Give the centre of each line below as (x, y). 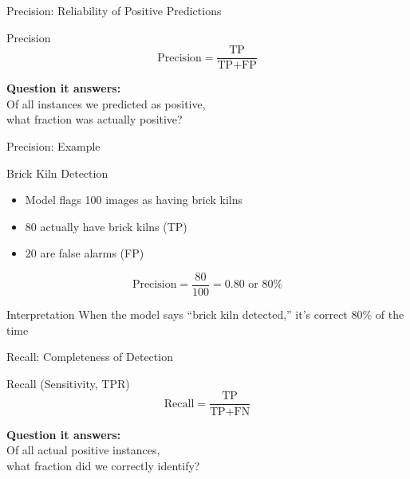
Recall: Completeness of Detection (90, 357)
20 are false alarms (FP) (85, 253)
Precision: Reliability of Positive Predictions (114, 10)
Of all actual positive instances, (83, 450)
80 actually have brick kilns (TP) (106, 226)
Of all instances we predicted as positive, (106, 103)
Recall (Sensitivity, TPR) (68, 383)
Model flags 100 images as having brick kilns (134, 200)
